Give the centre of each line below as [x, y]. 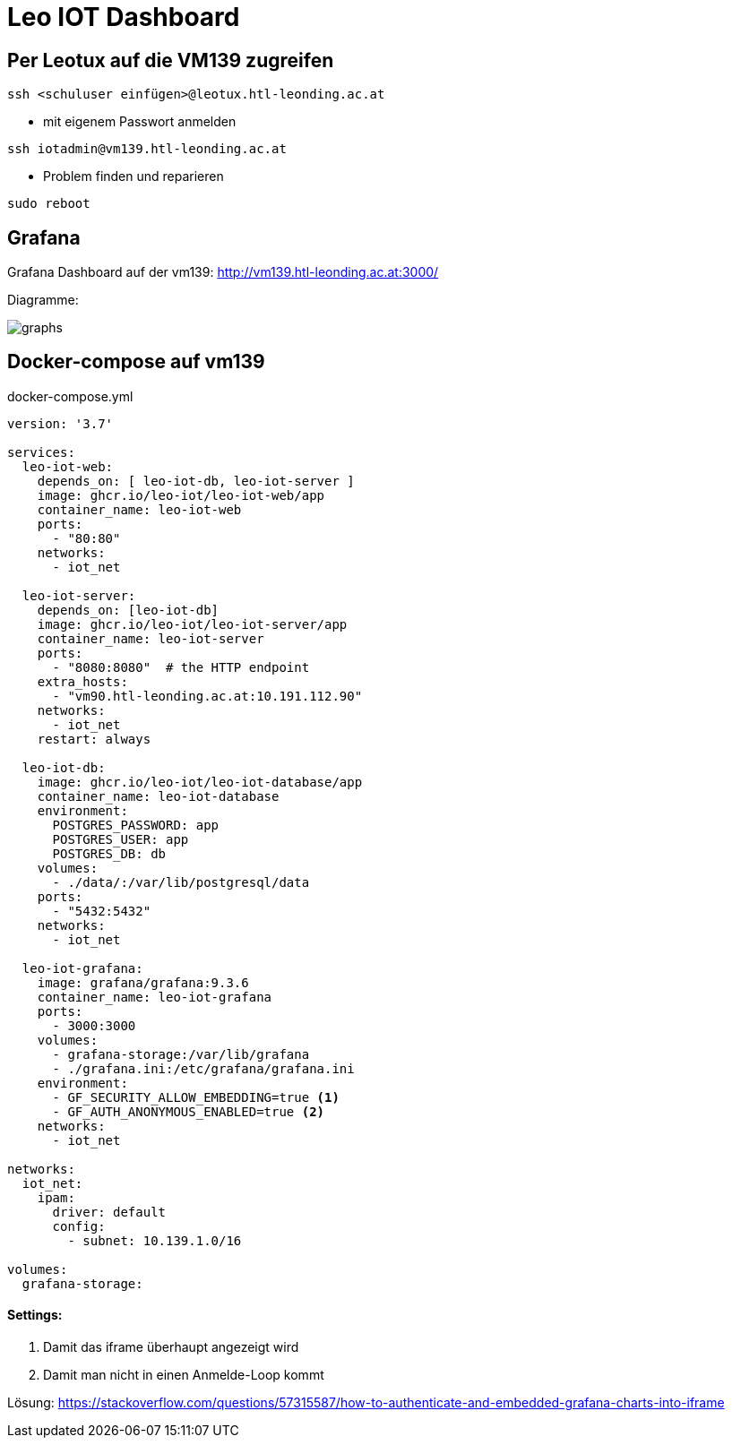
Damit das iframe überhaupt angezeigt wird [171, 1347]
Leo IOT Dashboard [124, 17]
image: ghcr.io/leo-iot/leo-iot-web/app [181, 495]
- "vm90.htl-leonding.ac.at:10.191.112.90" [207, 696]
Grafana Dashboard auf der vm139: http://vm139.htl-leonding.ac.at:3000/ [223, 272]
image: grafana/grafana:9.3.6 [143, 982]
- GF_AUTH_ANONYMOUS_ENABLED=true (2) [189, 1111]
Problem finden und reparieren [133, 176]
